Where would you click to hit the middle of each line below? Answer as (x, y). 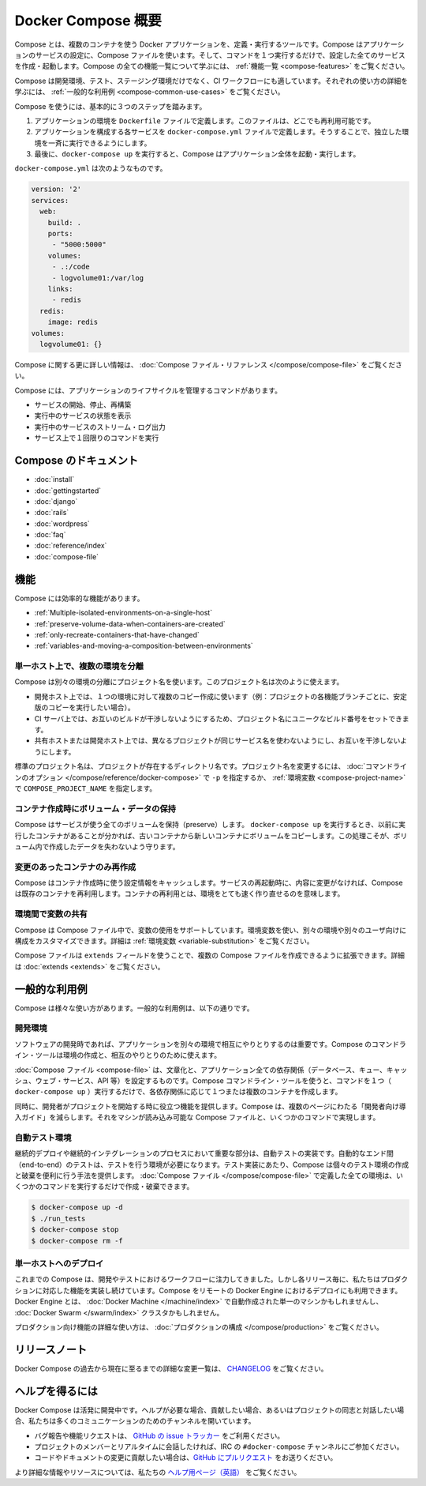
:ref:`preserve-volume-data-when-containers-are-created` (130, 623)
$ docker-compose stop (75, 1230)
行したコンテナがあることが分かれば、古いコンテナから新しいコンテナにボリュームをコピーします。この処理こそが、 (204, 835)
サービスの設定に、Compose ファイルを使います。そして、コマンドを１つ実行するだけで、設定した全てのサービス (220, 55)
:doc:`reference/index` (71, 546)
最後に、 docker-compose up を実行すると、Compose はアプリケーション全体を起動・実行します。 (197, 154)
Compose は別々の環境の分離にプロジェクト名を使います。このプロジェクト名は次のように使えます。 (179, 682)
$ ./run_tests (58, 1218)
